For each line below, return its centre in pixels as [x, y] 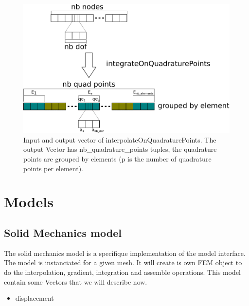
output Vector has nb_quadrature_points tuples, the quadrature [120, 149]
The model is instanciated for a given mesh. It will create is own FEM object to [123, 262]
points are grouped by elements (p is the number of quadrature [117, 158]
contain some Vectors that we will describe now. [76, 281]
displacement [35, 298]
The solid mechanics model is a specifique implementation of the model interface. [125, 253]
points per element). [53, 168]
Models [29, 202]
